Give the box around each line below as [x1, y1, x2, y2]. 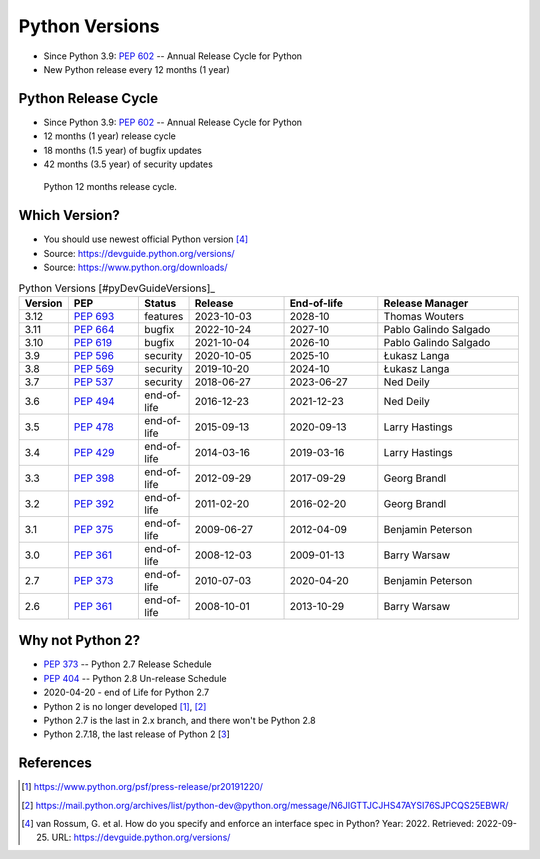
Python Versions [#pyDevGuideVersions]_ [18, 281, 215, 295]
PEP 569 [73, 361, 115, 375]
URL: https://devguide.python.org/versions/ [51, 831, 231, 844]
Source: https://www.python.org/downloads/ [43, 261, 228, 274]
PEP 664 [73, 322, 115, 336]
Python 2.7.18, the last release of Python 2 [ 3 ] [43, 728, 230, 740]
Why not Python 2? [18, 632, 141, 649]
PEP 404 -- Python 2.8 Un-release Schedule [43, 672, 227, 684]
